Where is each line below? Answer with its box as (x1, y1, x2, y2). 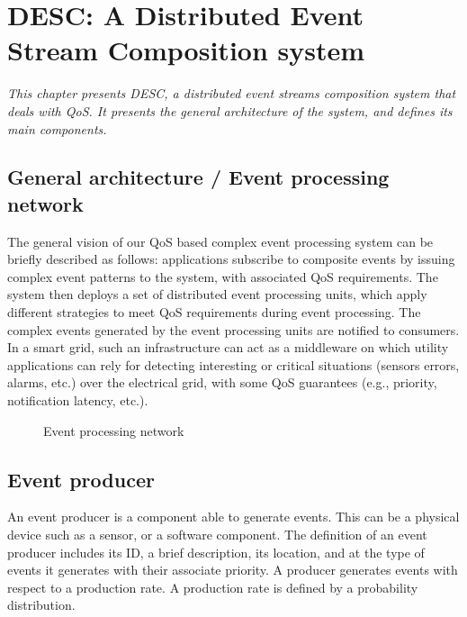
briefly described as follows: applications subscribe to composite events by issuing (7, 250, 455, 268)
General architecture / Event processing (7, 163, 390, 191)
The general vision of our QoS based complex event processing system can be (7, 231, 434, 250)
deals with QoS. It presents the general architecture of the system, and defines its (7, 101, 453, 120)
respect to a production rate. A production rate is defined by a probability (7, 577, 418, 596)
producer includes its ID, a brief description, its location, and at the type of (7, 542, 425, 561)
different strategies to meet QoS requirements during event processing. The (7, 303, 421, 322)
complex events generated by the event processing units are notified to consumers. (7, 320, 460, 339)
